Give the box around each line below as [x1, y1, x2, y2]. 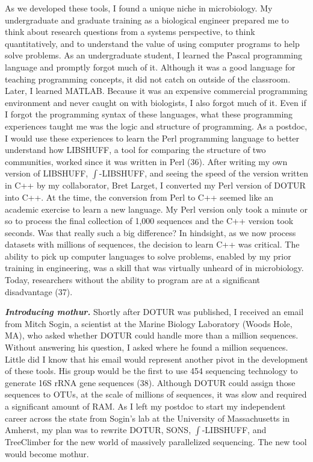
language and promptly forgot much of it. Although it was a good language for [5, 60, 296, 73]
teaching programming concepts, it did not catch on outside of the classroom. [5, 72, 291, 85]
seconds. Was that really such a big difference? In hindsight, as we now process [5, 226, 296, 239]
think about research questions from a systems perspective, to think [5, 25, 255, 38]
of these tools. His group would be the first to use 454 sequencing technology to [5, 364, 298, 377]
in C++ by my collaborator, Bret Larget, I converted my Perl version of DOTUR [5, 179, 306, 192]
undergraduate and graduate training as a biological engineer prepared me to [5, 13, 289, 26]
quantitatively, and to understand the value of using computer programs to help [5, 37, 300, 49]
